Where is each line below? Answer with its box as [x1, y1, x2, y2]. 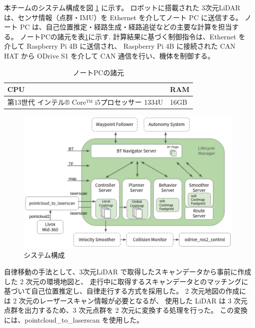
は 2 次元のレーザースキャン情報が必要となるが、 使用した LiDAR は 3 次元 [4, 295, 248, 305]
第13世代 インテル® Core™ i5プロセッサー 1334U [7, 97, 163, 107]
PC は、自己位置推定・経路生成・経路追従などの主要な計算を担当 [20, 22, 232, 32]
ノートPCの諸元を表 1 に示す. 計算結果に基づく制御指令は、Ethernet [20, 31, 236, 41]
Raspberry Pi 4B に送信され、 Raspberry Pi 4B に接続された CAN [27, 41, 236, 51]
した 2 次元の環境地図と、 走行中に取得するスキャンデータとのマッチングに [4, 276, 249, 286]
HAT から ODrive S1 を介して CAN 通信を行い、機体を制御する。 [4, 50, 215, 60]
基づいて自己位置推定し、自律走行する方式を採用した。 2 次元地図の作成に [4, 286, 246, 296]
